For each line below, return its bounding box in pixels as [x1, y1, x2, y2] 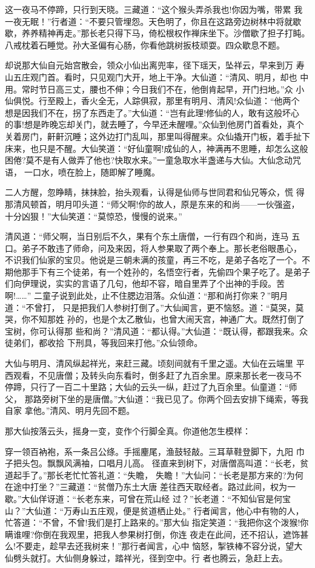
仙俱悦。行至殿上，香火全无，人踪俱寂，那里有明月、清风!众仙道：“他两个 [5, 94, 300, 107]
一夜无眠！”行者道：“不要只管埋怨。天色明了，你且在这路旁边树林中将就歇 [5, 15, 302, 27]
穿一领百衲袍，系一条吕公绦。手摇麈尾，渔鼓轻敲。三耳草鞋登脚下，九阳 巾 [5, 445, 305, 457]
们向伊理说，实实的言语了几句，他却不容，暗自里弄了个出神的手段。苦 [5, 277, 285, 290]
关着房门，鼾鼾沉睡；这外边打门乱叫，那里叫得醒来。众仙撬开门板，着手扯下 [5, 129, 310, 142]
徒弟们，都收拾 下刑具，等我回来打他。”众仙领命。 [5, 336, 203, 349]
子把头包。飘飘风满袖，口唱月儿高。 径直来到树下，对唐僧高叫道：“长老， [5, 457, 300, 469]
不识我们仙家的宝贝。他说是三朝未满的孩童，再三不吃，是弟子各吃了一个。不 [5, 253, 310, 266]
